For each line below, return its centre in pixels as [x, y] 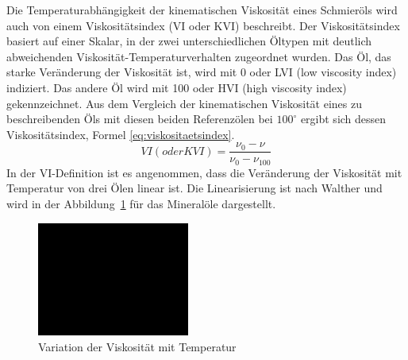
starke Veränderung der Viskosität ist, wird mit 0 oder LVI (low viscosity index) [202, 72]
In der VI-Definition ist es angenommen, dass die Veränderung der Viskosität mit [204, 172]
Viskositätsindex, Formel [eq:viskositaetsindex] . [121, 134]
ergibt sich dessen [343, 119]
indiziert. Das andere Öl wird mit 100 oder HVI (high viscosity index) [177, 87]
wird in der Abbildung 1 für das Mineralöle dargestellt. [141, 204]
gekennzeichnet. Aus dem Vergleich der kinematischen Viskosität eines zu [185, 103]
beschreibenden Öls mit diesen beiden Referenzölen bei [140, 119]
